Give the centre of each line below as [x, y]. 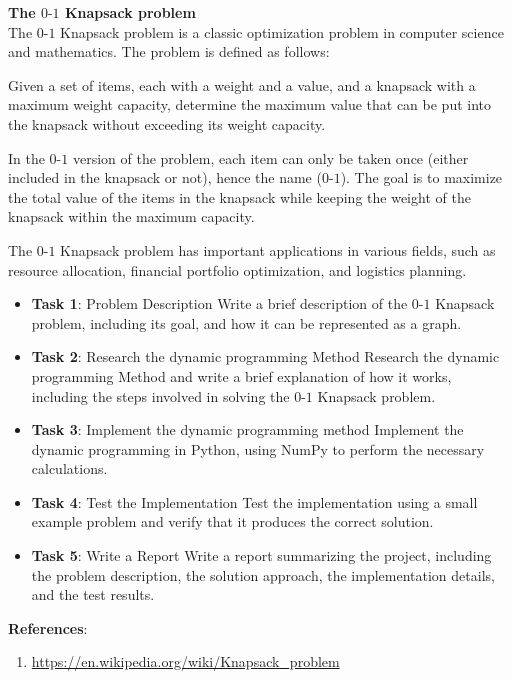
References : [48, 627]
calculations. [69, 468]
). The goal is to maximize [421, 177]
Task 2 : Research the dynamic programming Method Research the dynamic [265, 356]
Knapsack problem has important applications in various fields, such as [278, 249]
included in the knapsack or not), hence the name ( [165, 177]
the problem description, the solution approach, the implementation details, [263, 574]
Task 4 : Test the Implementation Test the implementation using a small [254, 501]
